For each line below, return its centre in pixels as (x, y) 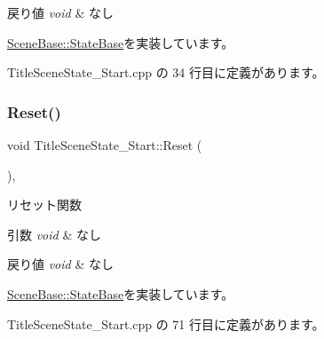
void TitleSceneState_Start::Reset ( (105, 145)
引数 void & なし (54, 234)
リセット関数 (44, 205)
